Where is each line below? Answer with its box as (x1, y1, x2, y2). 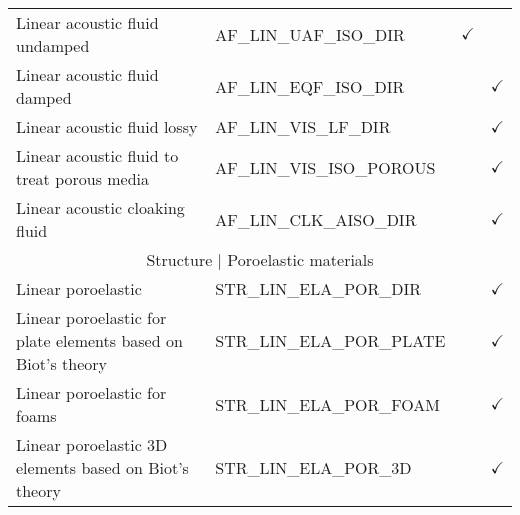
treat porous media (16, 167, 150, 190)
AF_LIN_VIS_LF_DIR (215, 115, 391, 138)
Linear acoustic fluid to (16, 144, 179, 167)
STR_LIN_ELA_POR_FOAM (215, 392, 440, 416)
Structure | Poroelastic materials (146, 248, 374, 271)
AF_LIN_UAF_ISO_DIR (215, 22, 405, 46)
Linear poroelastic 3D (16, 433, 168, 456)
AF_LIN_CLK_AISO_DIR (215, 207, 417, 231)
